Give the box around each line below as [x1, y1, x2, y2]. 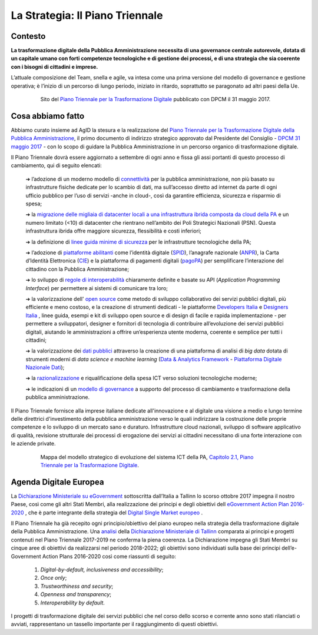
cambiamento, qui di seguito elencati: [11, 162, 102, 169]
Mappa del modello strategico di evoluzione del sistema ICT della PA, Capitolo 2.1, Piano [40, 453, 254, 460]
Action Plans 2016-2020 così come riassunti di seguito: [42, 553, 177, 560]
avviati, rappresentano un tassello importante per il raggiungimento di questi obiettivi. [11, 621, 218, 628]
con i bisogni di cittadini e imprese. [11, 63, 98, 70]
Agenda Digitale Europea [11, 477, 104, 487]
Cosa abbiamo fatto [11, 111, 85, 121]
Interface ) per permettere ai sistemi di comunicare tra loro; [25, 284, 168, 291]
